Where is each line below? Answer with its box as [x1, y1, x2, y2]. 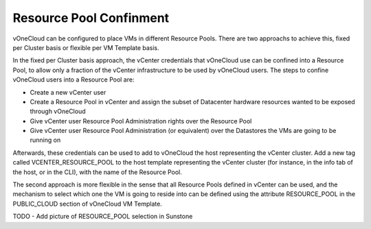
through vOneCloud [30, 107, 86, 116]
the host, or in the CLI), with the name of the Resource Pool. [12, 168, 182, 176]
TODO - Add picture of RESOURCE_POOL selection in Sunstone [12, 213, 193, 221]
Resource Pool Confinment [12, 10, 170, 25]
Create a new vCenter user [30, 88, 106, 96]
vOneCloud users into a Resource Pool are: [12, 75, 135, 84]
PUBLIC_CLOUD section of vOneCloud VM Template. [12, 200, 163, 208]
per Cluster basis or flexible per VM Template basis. [12, 43, 159, 51]
